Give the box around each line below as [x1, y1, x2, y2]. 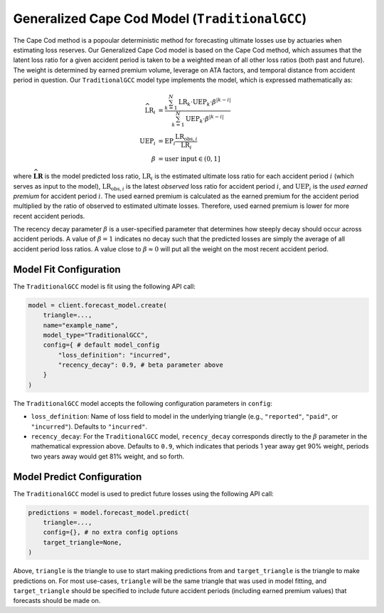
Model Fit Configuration [13, 263, 121, 276]
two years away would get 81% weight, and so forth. [31, 452, 185, 461]
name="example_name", [43, 321, 119, 329]
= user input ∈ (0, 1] [157, 155, 220, 163]
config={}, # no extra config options [43, 528, 178, 537]
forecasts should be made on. [13, 597, 101, 605]
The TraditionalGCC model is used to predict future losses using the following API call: [13, 489, 274, 498]
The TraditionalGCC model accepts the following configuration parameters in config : [13, 399, 273, 407]
